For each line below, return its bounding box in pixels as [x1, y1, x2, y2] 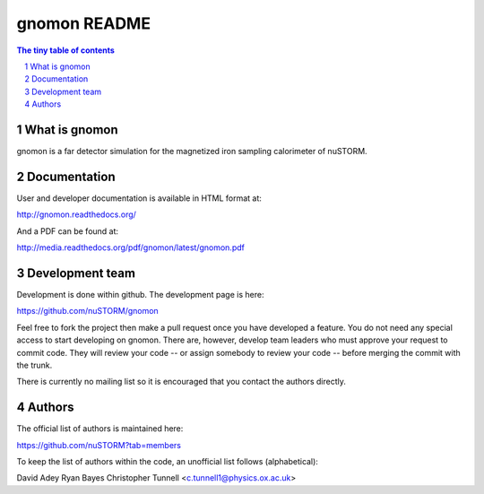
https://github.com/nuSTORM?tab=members [16, 439, 181, 450]
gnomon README [16, 13, 151, 33]
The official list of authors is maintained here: [16, 423, 184, 434]
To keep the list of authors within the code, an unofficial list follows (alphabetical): [16, 456, 318, 467]
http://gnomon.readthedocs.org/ [16, 209, 136, 220]
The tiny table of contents [16, 45, 116, 56]
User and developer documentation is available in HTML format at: [16, 193, 262, 204]
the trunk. [16, 360, 53, 370]
